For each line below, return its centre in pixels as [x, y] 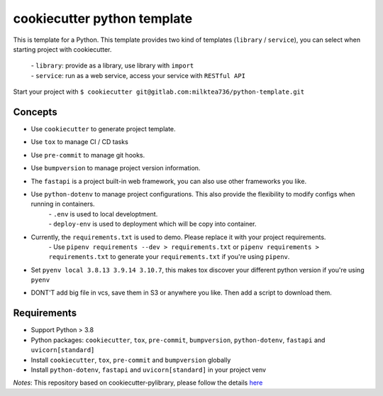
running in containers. [63, 204]
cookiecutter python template [103, 18]
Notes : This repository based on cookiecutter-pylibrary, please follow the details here [138, 383]
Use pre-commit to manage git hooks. [88, 155]
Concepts [35, 112]
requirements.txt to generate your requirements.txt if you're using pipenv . [169, 257]
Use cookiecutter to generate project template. [104, 129]
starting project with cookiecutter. [62, 49]
